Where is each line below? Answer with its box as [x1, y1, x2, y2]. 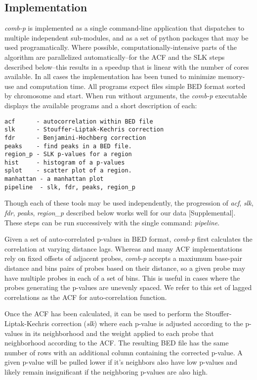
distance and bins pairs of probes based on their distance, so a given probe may [4, 263, 246, 273]
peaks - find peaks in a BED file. [4, 142, 132, 150]
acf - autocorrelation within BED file [4, 118, 153, 125]
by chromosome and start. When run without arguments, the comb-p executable [4, 90, 247, 101]
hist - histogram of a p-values [4, 159, 125, 166]
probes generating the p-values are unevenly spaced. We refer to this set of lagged [4, 282, 252, 293]
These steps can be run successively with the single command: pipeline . [4, 217, 220, 227]
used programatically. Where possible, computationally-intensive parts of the [4, 42, 237, 52]
